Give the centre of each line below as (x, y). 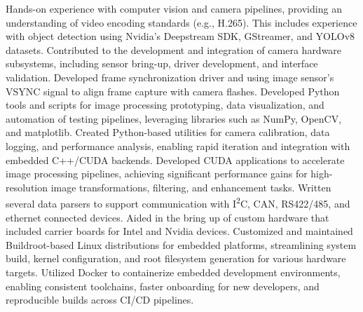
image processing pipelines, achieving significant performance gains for (157, 174)
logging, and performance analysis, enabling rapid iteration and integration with (178, 145)
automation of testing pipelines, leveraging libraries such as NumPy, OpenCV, (174, 118)
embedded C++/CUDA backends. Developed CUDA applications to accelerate (175, 160)
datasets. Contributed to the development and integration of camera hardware (174, 49)
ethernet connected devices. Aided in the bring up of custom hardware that (167, 217)
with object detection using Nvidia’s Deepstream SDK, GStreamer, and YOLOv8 (180, 36)
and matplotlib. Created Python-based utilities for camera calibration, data (168, 132)
